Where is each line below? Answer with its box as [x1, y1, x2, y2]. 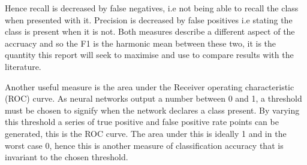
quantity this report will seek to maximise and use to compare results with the [5, 48, 294, 61]
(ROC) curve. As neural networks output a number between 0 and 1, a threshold [5, 92, 302, 105]
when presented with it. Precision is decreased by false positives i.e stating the [5, 13, 293, 26]
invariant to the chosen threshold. [5, 151, 128, 163]
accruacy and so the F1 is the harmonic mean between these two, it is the [5, 36, 276, 49]
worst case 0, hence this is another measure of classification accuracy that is [5, 139, 284, 151]
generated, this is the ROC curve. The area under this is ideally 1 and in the [5, 127, 287, 139]
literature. [5, 60, 41, 72]
